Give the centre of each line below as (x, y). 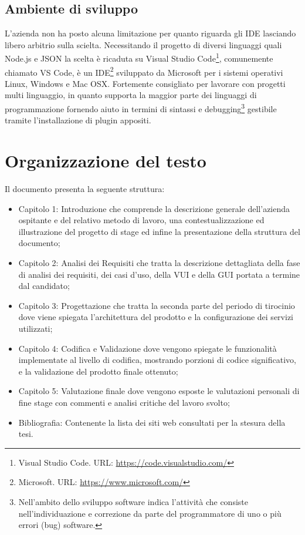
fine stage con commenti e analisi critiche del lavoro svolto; (124, 402)
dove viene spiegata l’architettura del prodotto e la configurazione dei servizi (156, 317)
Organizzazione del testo (106, 161)
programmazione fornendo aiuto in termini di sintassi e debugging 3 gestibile (141, 108)
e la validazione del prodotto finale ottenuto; (98, 371)
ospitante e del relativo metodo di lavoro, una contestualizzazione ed (141, 220)
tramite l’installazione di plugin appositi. (78, 120)
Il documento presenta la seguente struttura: (85, 189)
